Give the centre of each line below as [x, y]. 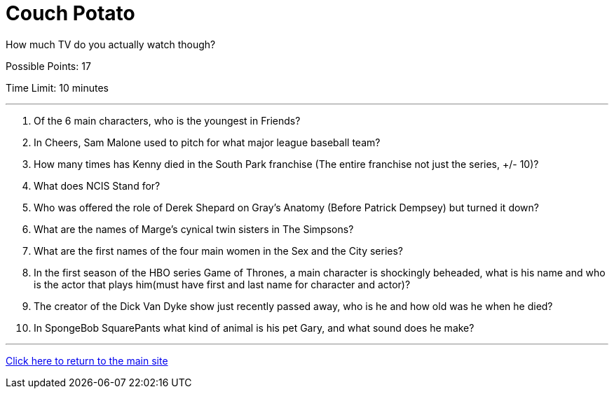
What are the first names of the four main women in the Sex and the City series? [219, 251]
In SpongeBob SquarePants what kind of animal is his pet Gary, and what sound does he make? [254, 328]
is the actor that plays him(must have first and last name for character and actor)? [222, 284]
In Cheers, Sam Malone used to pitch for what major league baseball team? [207, 142]
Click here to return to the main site [87, 360]
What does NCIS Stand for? [97, 185]
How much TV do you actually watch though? [111, 44]
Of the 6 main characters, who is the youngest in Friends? [167, 120]
